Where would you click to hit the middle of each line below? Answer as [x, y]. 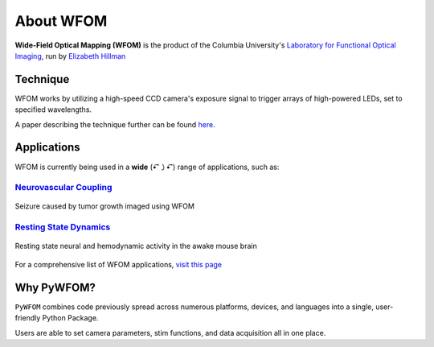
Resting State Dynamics [63, 227]
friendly [28, 318]
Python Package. [70, 318]
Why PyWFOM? [55, 287]
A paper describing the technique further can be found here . [115, 124]
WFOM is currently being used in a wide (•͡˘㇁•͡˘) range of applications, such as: [147, 167]
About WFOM [61, 21]
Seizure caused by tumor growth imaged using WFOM [104, 206]
